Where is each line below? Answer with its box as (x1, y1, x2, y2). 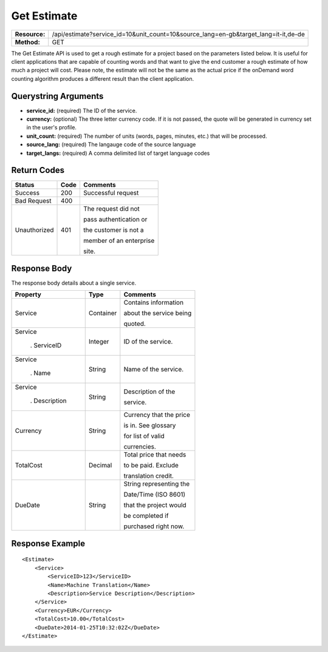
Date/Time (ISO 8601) (123, 491, 186, 499)
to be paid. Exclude (123, 461, 179, 470)
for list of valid (123, 432, 165, 440)
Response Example (11, 538, 85, 549)
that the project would (123, 501, 186, 509)
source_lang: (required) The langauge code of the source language (26, 141, 196, 148)
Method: (15, 38, 41, 46)
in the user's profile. (26, 124, 77, 131)
